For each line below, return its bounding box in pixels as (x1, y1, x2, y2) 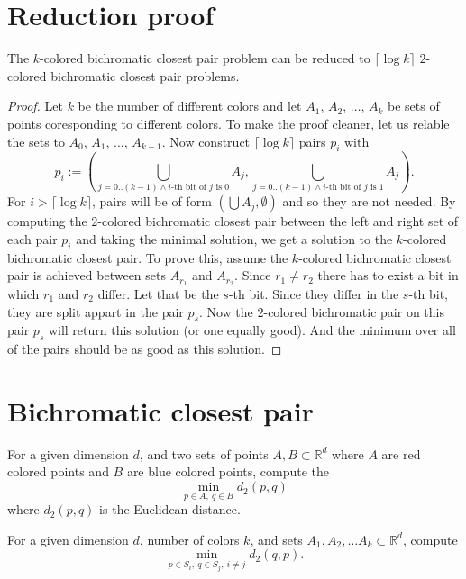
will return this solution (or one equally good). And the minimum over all (48, 321, 456, 339)
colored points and (7, 462, 109, 481)
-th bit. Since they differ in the (228, 284, 399, 303)
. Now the (198, 302, 253, 321)
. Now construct (161, 131, 251, 150)
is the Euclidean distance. (99, 500, 241, 519)
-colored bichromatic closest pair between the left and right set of (97, 212, 459, 231)
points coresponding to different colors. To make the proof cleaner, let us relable (7, 113, 450, 132)
